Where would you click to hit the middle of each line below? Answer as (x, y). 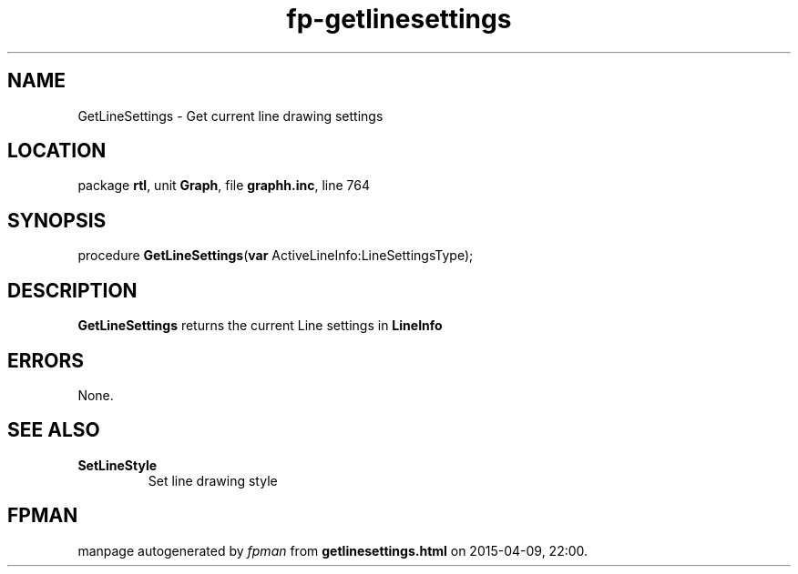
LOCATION (57, 151)
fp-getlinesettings (399, 19)
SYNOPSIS (57, 220)
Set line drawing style (213, 480)
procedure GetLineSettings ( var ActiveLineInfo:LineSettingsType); (276, 256)
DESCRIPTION (72, 290)
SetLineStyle (118, 465)
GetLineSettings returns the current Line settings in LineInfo (260, 326)
